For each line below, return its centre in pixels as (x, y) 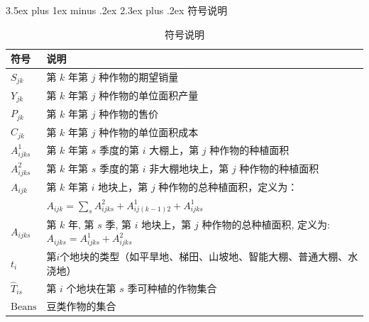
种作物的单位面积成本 (149, 132)
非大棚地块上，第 (189, 168)
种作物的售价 (129, 113)
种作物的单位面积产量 (149, 95)
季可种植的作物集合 (172, 288)
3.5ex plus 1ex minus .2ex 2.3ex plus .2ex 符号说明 (117, 10)
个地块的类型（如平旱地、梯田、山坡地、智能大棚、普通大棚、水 (209, 256)
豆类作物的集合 (81, 305)
